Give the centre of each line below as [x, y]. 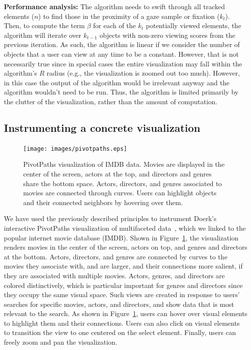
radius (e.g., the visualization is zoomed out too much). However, [143, 73]
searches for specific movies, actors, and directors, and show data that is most [119, 304]
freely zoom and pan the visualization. [61, 342]
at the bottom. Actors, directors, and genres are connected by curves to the [116, 256]
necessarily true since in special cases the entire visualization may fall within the [123, 63]
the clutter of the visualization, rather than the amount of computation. [111, 101]
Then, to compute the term [44, 25]
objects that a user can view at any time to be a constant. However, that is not [121, 54]
